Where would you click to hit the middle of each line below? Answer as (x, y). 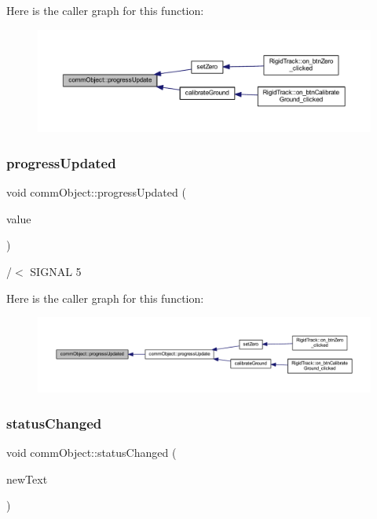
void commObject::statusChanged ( (92, 453)
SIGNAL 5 (56, 272)
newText (27, 479)
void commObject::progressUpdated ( (96, 192)
